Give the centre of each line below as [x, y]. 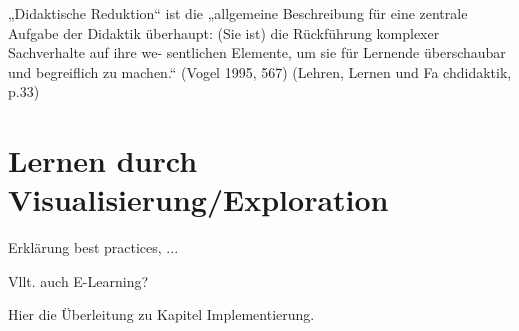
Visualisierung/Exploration [198, 199]
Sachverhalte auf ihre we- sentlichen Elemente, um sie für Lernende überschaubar [257, 52]
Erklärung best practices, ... [93, 247]
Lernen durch [103, 160]
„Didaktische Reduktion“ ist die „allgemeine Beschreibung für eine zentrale [238, 13]
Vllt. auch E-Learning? [78, 280]
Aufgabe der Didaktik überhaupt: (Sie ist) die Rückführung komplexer [224, 32]
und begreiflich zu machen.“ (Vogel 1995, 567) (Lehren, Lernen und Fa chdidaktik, [260, 71]
